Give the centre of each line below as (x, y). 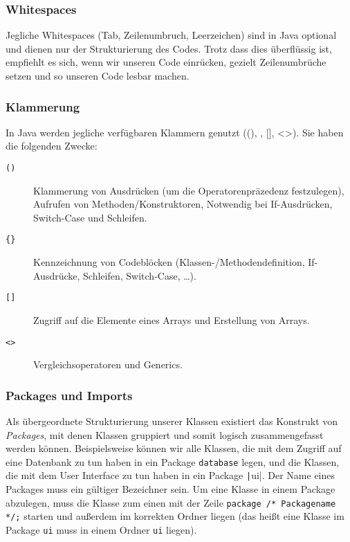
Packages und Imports (69, 395)
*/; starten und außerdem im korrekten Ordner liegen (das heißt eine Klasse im (175, 516)
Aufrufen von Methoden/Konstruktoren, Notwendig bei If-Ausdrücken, (183, 204)
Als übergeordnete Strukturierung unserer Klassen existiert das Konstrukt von (172, 421)
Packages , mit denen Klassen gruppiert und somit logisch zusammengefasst (165, 434)
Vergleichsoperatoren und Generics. (108, 364)
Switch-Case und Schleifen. (90, 217)
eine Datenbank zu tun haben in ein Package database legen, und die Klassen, (173, 461)
